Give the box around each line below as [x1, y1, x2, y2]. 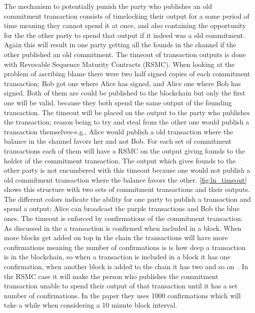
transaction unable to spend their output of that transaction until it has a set [4, 281, 238, 291]
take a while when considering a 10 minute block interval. [4, 300, 177, 310]
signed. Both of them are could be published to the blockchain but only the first [4, 88, 245, 98]
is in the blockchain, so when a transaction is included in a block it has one [4, 251, 230, 262]
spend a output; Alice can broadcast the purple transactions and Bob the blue [4, 203, 240, 214]
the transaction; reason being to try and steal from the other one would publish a [4, 117, 250, 127]
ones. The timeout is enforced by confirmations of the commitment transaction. [4, 213, 243, 223]
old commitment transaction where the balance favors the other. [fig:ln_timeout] [4, 174, 247, 185]
